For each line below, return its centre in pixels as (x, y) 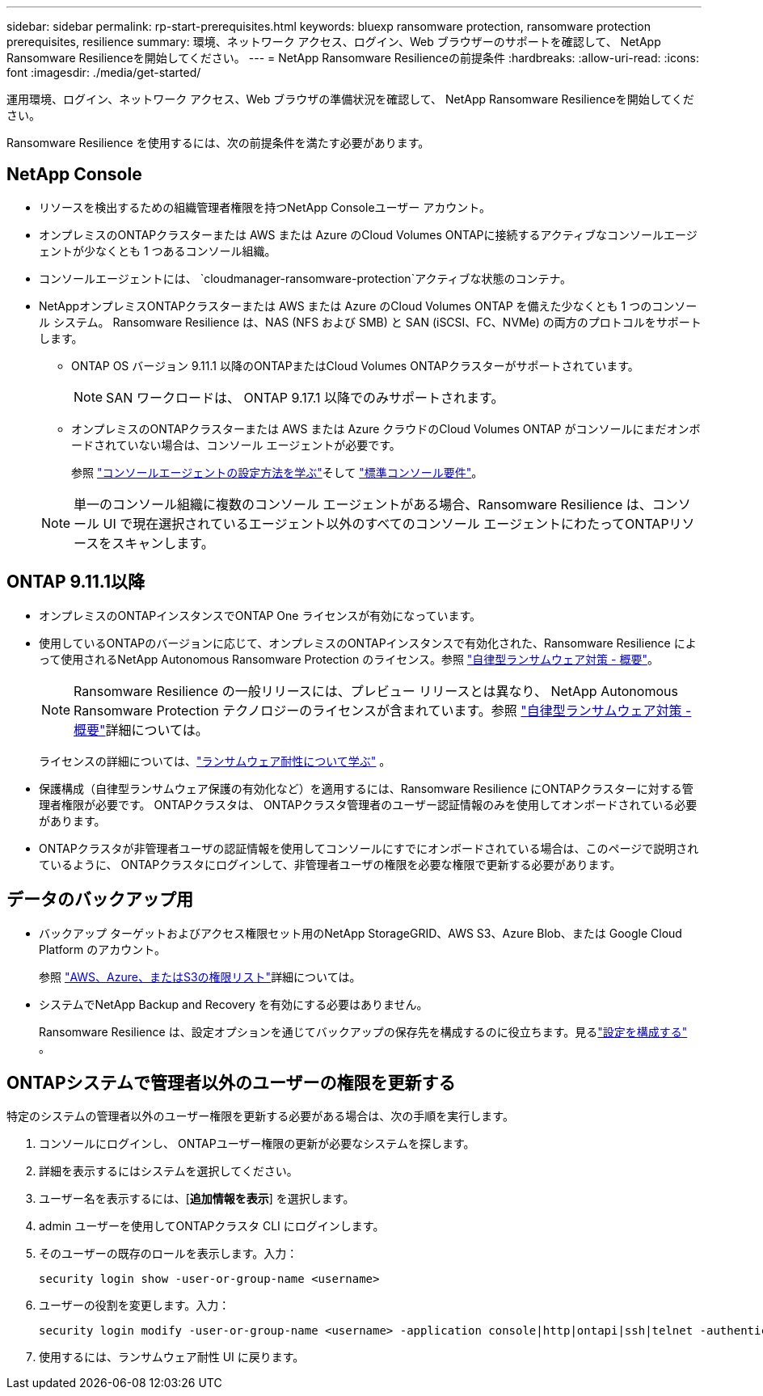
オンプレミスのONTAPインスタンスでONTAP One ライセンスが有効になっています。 (260, 615)
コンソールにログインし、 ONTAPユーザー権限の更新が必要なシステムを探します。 (257, 1144)
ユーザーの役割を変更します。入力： (135, 1305)
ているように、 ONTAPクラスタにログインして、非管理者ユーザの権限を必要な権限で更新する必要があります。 (330, 864)
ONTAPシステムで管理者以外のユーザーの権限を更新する (231, 1082)
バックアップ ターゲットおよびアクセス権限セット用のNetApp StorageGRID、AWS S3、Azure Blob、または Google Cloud (360, 933)
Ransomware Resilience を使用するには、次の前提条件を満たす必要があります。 (218, 143)
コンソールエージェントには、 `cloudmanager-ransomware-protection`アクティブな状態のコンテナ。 (305, 278)
